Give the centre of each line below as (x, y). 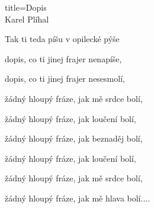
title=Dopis (26, 7)
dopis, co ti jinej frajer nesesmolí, (65, 79)
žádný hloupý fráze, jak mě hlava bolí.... (78, 198)
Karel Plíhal (27, 19)
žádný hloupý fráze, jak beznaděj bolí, (74, 138)
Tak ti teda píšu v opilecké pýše (62, 39)
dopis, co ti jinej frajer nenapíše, (63, 58)
